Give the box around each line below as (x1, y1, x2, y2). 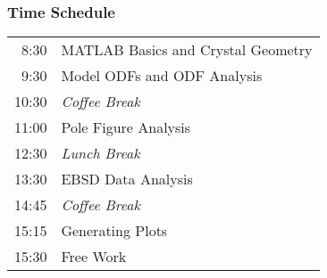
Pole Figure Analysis (61, 117, 191, 138)
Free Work (61, 246, 127, 267)
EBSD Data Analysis (61, 168, 193, 190)
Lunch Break (61, 143, 140, 164)
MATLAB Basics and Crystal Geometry (61, 39, 313, 61)
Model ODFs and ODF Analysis (61, 65, 263, 86)
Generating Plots (61, 220, 168, 241)
